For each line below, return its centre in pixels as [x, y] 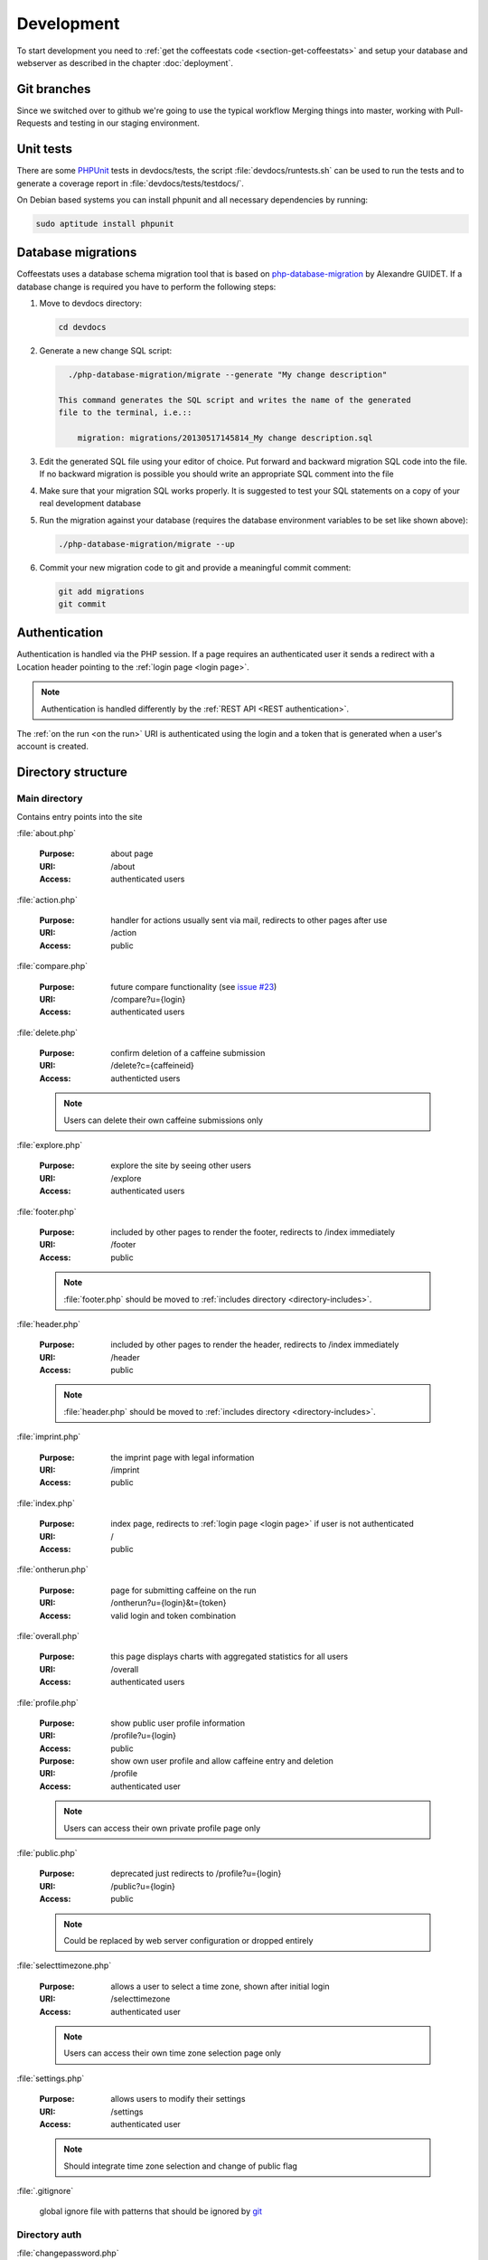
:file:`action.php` [47, 899]
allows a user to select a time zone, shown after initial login [220, 1986]
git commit [82, 604]
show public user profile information [178, 1723]
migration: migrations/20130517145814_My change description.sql [225, 438]
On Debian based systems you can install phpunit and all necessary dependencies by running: [192, 200]
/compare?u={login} [148, 999]
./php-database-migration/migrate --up [146, 544]
